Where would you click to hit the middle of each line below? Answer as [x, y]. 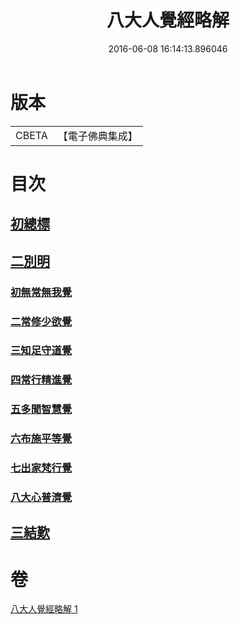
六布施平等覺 [41, 439]
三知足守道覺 [41, 351]
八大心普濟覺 [41, 498]
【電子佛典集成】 [97, 136]
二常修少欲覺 [41, 321]
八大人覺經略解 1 [44, 609]
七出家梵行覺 [41, 468]
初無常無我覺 [41, 292]
